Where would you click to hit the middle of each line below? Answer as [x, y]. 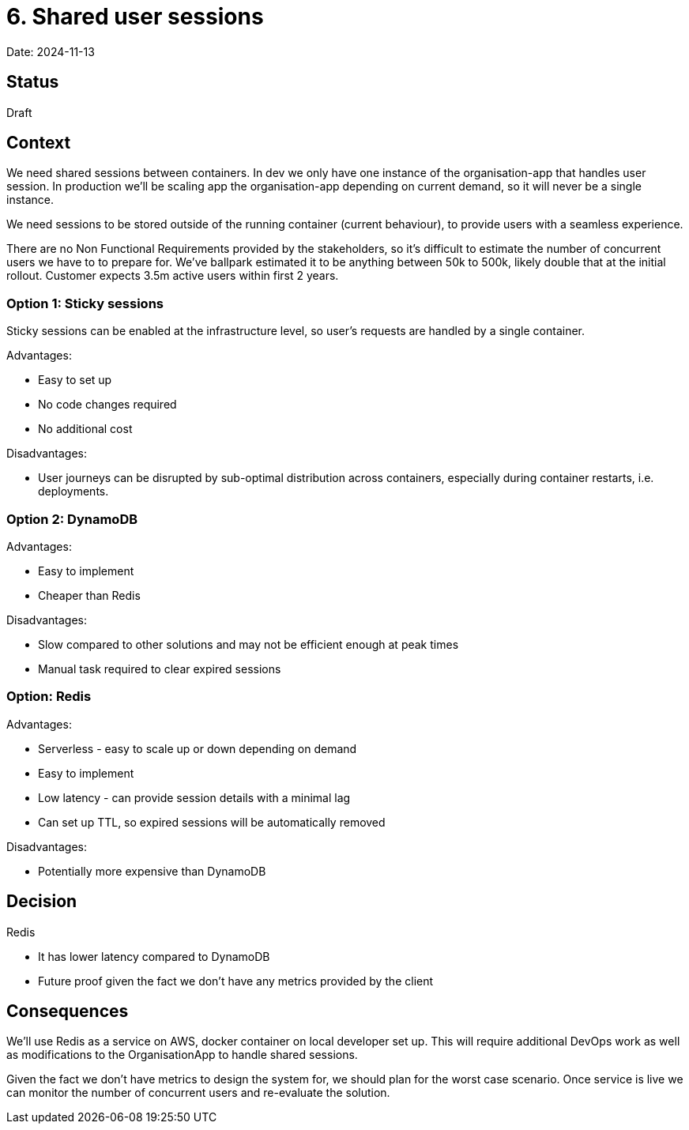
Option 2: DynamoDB [72, 519]
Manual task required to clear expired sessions [160, 669]
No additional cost [85, 429]
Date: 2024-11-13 [51, 51]
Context [39, 143]
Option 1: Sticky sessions [85, 303]
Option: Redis [49, 697]
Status [33, 82]
